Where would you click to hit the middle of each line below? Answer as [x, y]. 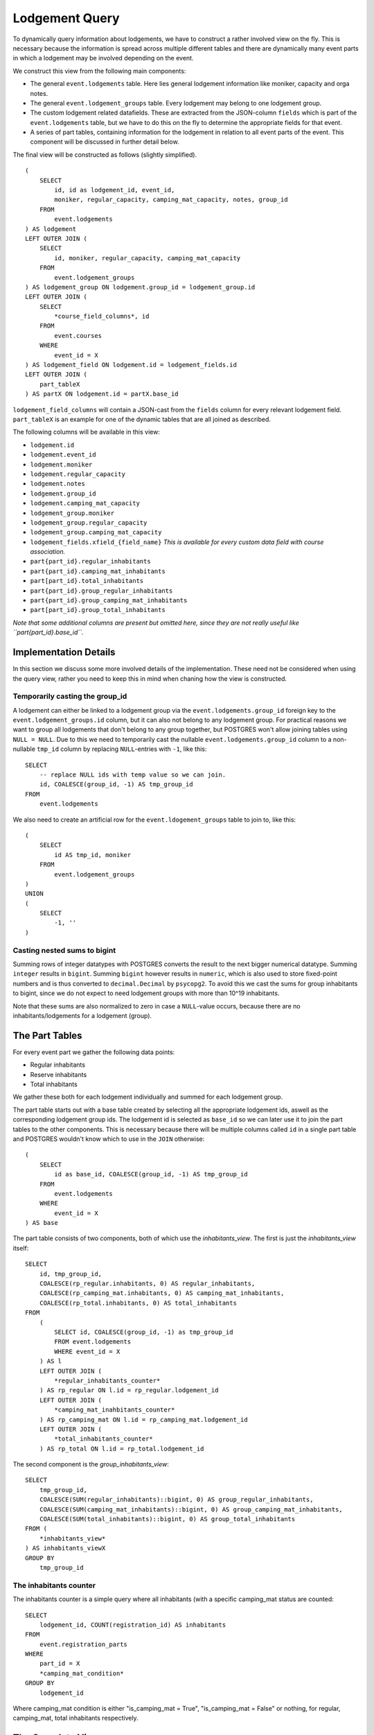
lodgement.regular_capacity [78, 474]
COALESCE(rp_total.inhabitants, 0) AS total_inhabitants [138, 1303]
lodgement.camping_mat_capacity [85, 503]
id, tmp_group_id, [71, 1274]
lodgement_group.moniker [72, 513]
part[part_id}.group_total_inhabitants [98, 610]
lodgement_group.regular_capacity [89, 523]
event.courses [78, 336]
